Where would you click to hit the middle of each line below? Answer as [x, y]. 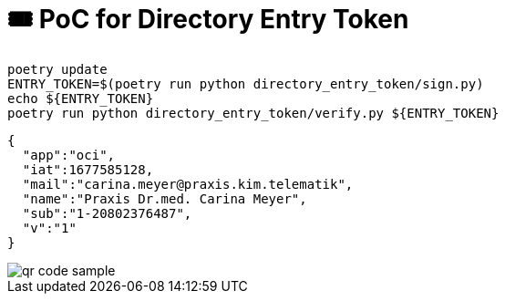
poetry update [57, 69]
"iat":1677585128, [88, 169]
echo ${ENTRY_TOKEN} [81, 98]
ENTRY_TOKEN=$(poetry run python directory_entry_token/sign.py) [246, 83]
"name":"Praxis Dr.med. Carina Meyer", [165, 198]
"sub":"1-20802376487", [107, 213]
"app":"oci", [69, 155]
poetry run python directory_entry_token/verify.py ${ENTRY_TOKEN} [253, 113]
